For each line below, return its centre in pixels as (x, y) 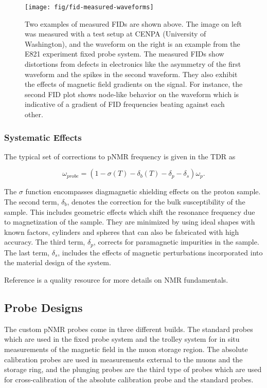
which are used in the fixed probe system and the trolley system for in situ (122, 339)
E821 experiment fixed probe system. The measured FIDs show (124, 54)
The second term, (32, 201)
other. (34, 114)
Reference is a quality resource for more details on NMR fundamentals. (116, 280)
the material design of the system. (58, 262)
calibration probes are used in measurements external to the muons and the (123, 359)
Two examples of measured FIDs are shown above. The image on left (133, 23)
